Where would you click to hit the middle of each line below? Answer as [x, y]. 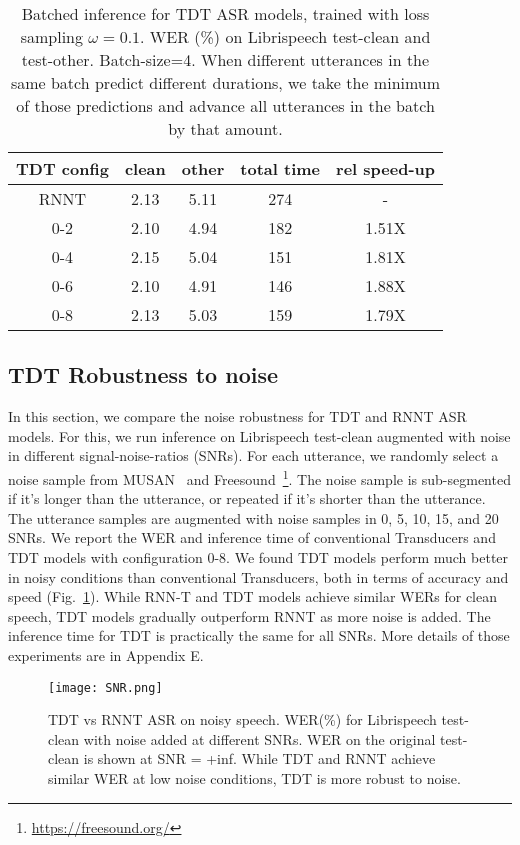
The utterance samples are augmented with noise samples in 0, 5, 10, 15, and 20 [253, 517]
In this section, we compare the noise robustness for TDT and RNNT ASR [237, 416]
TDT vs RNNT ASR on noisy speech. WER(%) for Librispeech [242, 719]
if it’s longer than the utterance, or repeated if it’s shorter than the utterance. [247, 498]
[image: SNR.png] [105, 687]
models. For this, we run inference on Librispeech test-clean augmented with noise [259, 435]
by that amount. [225, 128]
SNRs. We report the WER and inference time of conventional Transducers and [252, 537]
